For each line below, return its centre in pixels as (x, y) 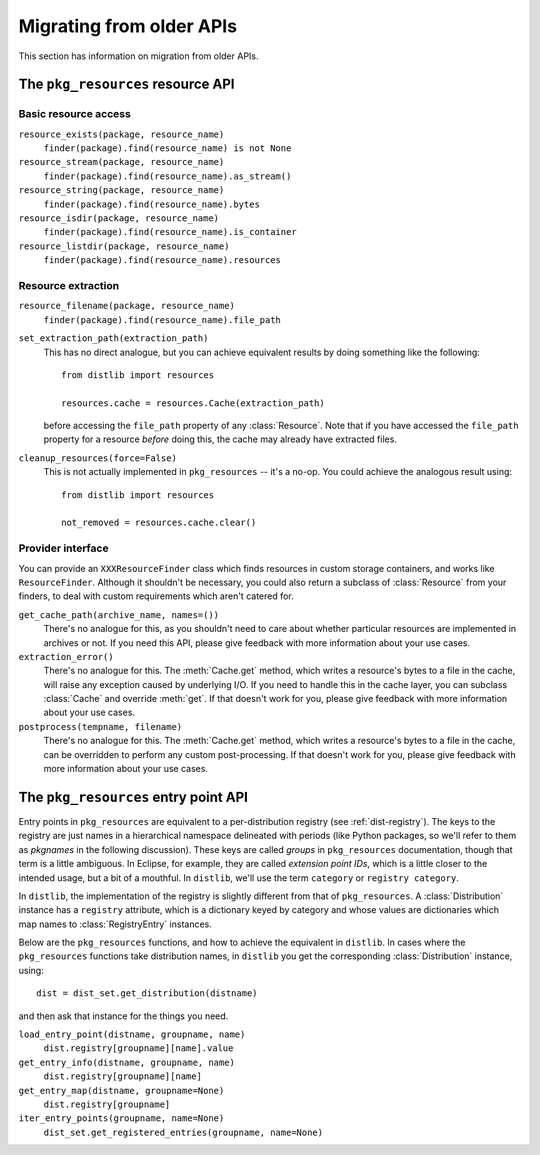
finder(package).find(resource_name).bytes (151, 204)
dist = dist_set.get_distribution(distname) (147, 993)
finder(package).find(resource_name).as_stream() (167, 176)
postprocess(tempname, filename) (100, 726)
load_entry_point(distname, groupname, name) (132, 1034)
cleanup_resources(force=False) (97, 458)
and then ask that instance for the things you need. (123, 1016)
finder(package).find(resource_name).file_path (162, 319)
